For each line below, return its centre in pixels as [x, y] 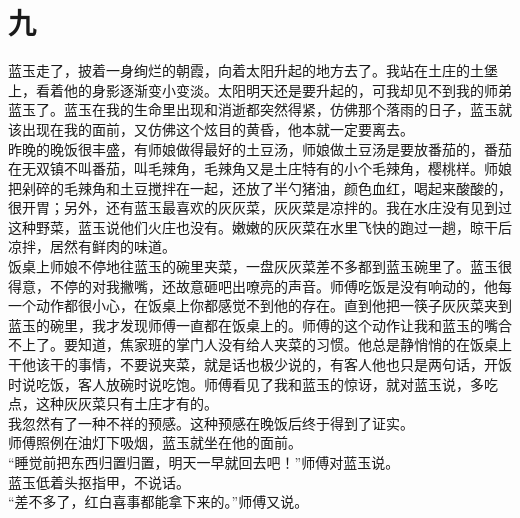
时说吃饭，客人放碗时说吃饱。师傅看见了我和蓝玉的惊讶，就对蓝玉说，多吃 [253, 383]
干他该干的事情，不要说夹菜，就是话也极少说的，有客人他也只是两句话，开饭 [260, 364]
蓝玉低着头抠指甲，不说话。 [99, 481]
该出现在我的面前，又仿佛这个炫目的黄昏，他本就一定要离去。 [211, 128]
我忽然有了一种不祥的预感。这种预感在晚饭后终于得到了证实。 [211, 422]
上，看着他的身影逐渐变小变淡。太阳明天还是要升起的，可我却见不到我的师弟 [260, 89]
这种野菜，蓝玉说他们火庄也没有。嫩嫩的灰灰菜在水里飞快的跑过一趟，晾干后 [260, 226]
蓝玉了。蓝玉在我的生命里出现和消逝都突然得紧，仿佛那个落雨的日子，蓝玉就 [260, 109]
